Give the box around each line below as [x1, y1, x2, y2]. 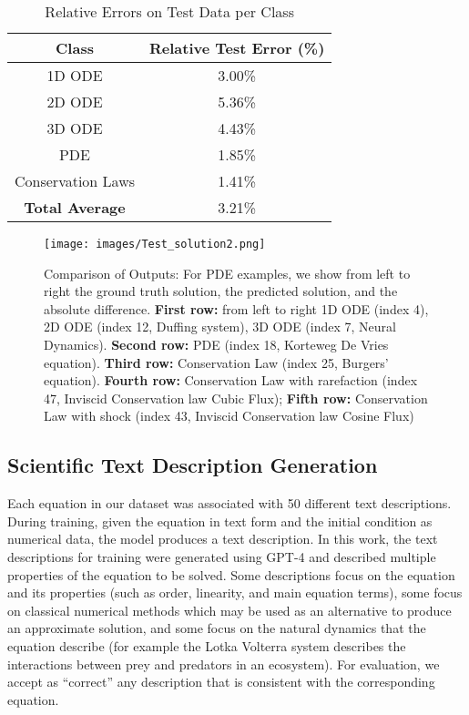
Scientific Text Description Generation [7, 451, 378, 479]
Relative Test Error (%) [148, 37, 325, 58]
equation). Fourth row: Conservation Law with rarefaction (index [44, 371, 418, 390]
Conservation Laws [15, 170, 135, 191]
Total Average [24, 197, 126, 218]
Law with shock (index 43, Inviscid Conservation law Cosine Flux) [44, 406, 414, 425]
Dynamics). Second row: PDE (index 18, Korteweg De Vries [44, 335, 389, 354]
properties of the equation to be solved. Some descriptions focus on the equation [7, 565, 455, 584]
